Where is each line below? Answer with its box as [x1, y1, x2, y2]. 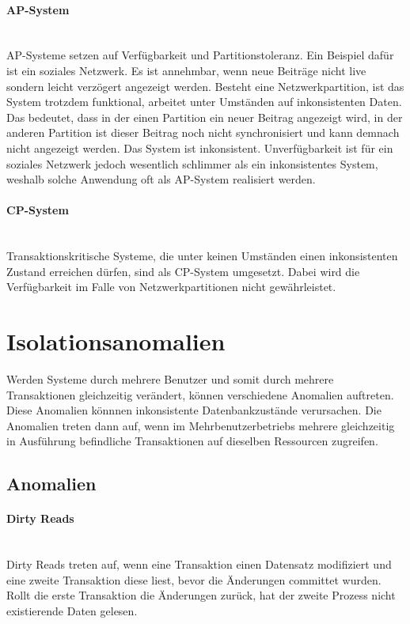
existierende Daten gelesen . [6, 602, 138, 618]
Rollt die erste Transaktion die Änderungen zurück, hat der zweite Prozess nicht [6, 587, 396, 603]
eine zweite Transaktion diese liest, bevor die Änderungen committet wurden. [6, 571, 382, 588]
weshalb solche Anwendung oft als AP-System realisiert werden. [6, 171, 316, 187]
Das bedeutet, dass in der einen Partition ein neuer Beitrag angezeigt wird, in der [6, 108, 403, 125]
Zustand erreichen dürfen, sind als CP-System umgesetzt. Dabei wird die [6, 263, 360, 279]
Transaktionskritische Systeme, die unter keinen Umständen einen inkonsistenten [6, 248, 398, 264]
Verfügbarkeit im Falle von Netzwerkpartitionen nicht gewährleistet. [6, 278, 336, 295]
